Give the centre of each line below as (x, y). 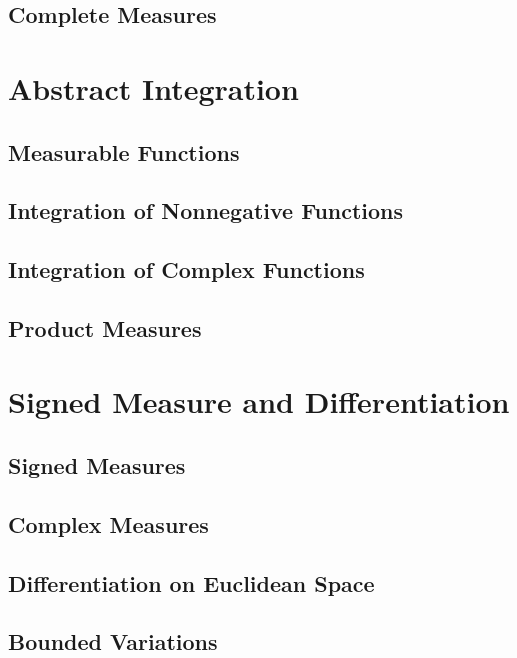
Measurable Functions (124, 151)
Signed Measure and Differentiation (259, 401)
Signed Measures (97, 465)
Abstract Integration (153, 87)
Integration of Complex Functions (186, 269)
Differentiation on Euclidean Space (191, 582)
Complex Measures (108, 523)
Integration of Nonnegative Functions (206, 210)
